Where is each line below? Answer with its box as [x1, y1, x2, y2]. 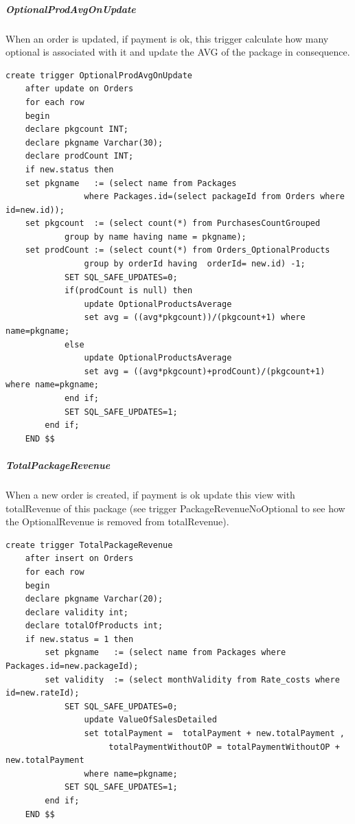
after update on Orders [25, 84, 134, 94]
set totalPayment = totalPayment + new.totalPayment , [84, 729, 345, 739]
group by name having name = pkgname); [64, 231, 247, 242]
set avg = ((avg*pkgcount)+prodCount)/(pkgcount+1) [84, 366, 325, 376]
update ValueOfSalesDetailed [84, 715, 217, 725]
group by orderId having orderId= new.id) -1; [84, 259, 306, 269]
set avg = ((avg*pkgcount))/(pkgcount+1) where [84, 312, 306, 323]
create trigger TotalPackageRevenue [5, 540, 173, 550]
